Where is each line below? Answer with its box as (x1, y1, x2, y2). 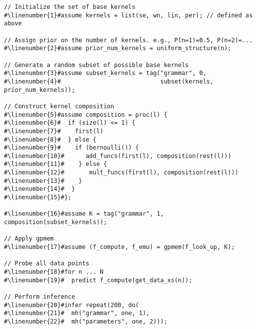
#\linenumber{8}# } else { (4, 136, 97, 143)
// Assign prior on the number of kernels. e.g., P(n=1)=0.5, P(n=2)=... (4, 36, 253, 44)
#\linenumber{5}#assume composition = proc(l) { (4, 111, 168, 118)
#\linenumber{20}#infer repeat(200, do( (4, 301, 139, 309)
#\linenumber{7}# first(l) (4, 127, 104, 135)
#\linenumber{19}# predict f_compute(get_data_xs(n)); (4, 276, 192, 284)
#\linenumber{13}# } (4, 177, 82, 184)
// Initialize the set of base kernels (4, 3, 135, 10)
